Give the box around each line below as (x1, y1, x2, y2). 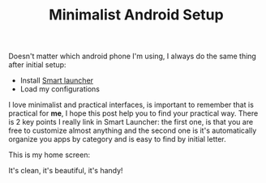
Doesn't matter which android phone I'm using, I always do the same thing (8, 51, 257, 62)
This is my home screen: (8, 150, 91, 160)
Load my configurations (19, 84, 100, 94)
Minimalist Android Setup (48, 6, 225, 24)
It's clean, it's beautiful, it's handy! (8, 166, 123, 176)
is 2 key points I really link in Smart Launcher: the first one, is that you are (8, 117, 254, 127)
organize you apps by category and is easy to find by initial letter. (8, 134, 227, 144)
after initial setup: (8, 60, 66, 70)
